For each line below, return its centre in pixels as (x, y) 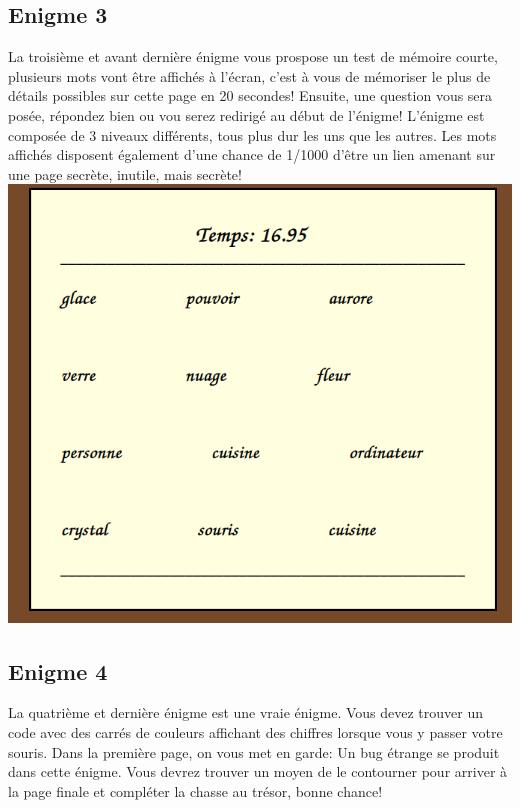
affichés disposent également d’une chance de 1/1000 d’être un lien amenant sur (252, 154)
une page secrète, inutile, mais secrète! (125, 173)
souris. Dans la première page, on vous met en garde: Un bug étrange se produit (254, 751)
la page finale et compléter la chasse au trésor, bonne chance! (195, 790)
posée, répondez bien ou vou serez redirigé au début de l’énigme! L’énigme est (246, 114)
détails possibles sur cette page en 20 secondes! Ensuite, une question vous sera (250, 95)
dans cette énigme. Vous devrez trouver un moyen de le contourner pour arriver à (258, 771)
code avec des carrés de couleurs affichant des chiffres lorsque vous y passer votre (255, 731)
